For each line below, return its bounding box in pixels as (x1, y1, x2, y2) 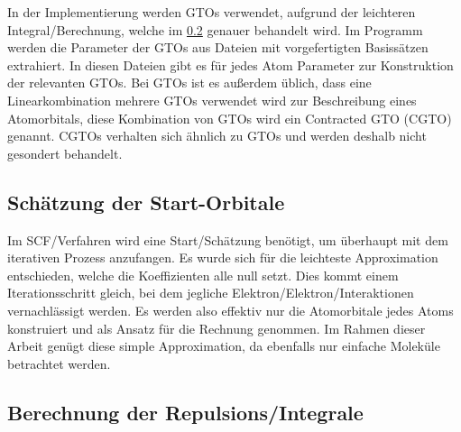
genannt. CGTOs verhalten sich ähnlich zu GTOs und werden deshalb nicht (7, 126, 427, 145)
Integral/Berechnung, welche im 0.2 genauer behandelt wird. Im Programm (7, 20, 423, 39)
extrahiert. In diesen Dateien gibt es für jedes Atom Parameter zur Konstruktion (7, 55, 454, 74)
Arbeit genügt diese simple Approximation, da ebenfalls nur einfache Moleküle (7, 336, 440, 355)
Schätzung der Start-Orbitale (7, 188, 285, 216)
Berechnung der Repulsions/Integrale (7, 398, 364, 426)
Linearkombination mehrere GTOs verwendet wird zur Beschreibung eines (7, 90, 417, 109)
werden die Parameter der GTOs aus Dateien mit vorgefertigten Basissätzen (7, 38, 429, 57)
